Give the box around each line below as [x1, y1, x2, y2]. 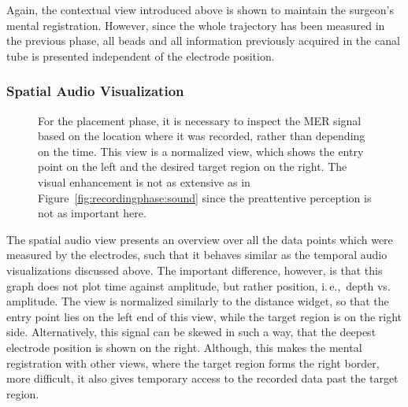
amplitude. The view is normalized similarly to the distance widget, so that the [6, 293, 389, 309]
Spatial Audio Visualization [6, 81, 184, 101]
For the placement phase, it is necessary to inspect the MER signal [38, 112, 362, 128]
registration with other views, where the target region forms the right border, [6, 354, 380, 371]
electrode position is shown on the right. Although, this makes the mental [6, 339, 362, 355]
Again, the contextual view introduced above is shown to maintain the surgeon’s [6, 2, 394, 17]
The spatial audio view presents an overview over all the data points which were [6, 231, 393, 247]
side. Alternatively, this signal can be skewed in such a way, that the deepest [6, 324, 376, 340]
